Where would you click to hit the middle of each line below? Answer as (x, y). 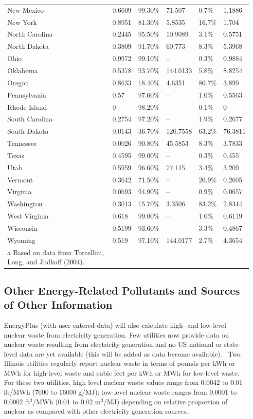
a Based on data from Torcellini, (56, 252)
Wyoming (21, 240)
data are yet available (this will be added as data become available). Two (130, 353)
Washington (25, 204)
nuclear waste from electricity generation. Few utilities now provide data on (117, 334)
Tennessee (22, 143)
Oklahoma (23, 70)
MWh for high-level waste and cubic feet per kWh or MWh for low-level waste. (122, 372)
